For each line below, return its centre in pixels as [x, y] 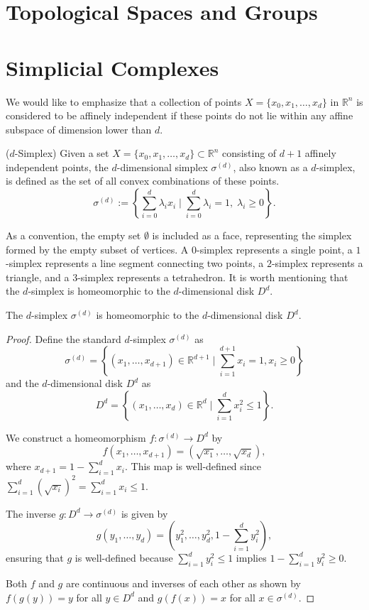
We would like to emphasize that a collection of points [124, 101]
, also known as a [270, 167]
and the [22, 383]
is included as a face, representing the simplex [252, 235]
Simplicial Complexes [112, 67]
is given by [144, 513]
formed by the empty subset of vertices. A [97, 249]
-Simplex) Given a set [62, 153]
